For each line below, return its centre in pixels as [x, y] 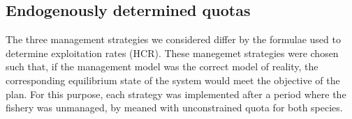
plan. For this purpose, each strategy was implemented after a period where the [176, 94]
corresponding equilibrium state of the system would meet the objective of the [173, 80]
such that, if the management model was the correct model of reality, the [162, 66]
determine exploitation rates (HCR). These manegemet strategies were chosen [172, 53]
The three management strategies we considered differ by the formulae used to [173, 39]
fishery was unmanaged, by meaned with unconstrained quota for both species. [174, 108]
